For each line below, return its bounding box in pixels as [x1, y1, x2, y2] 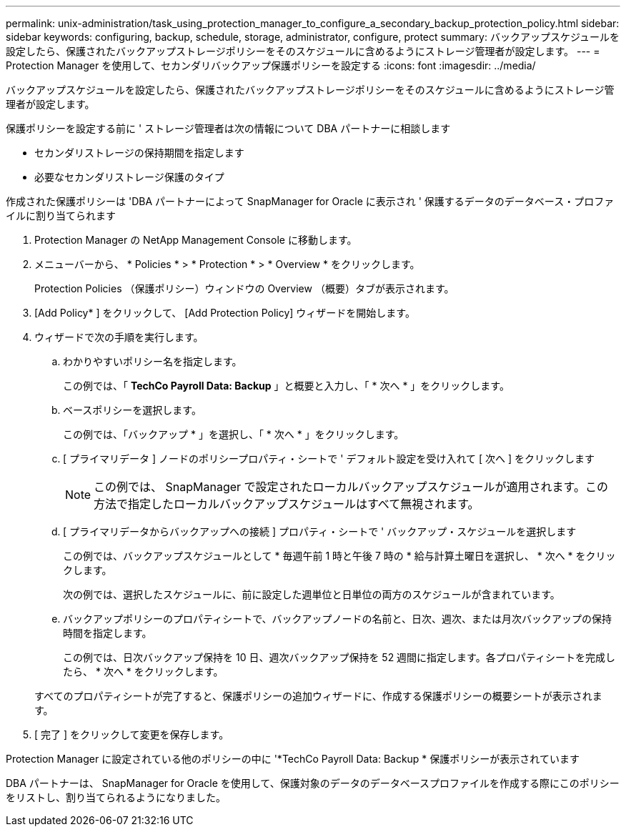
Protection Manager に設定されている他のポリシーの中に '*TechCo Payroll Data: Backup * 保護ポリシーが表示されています [6, 753, 580, 765]
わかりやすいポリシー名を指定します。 [63, 355, 242, 367]
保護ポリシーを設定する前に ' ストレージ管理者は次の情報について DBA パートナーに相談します [6, 122, 451, 134]
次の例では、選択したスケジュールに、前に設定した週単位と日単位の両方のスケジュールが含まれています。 [63, 588, 560, 600]
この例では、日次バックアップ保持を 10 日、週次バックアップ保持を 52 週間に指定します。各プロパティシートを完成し [63, 651, 615, 663]
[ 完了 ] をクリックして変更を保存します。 [34, 728, 229, 741]
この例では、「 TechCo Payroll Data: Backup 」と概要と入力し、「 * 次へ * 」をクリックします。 [63, 380, 510, 392]
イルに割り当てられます [6, 209, 116, 222]
